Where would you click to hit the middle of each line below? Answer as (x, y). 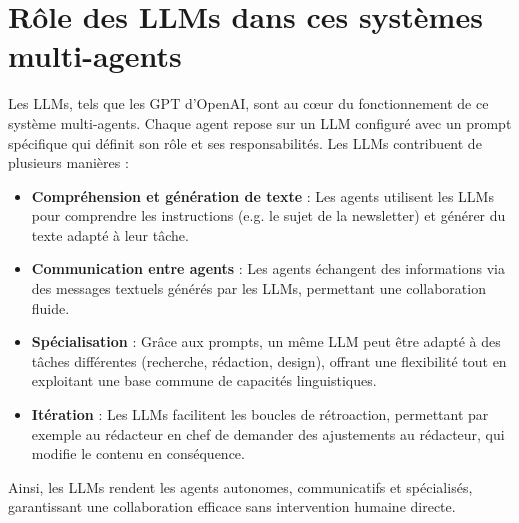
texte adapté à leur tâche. (110, 234)
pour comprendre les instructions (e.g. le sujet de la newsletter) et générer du (268, 215)
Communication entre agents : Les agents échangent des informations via (268, 268)
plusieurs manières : (68, 162)
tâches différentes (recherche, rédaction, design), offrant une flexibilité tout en (269, 360)
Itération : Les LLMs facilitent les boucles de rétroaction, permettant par (260, 414)
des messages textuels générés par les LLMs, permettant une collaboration (258, 288)
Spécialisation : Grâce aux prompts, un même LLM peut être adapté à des (266, 341)
